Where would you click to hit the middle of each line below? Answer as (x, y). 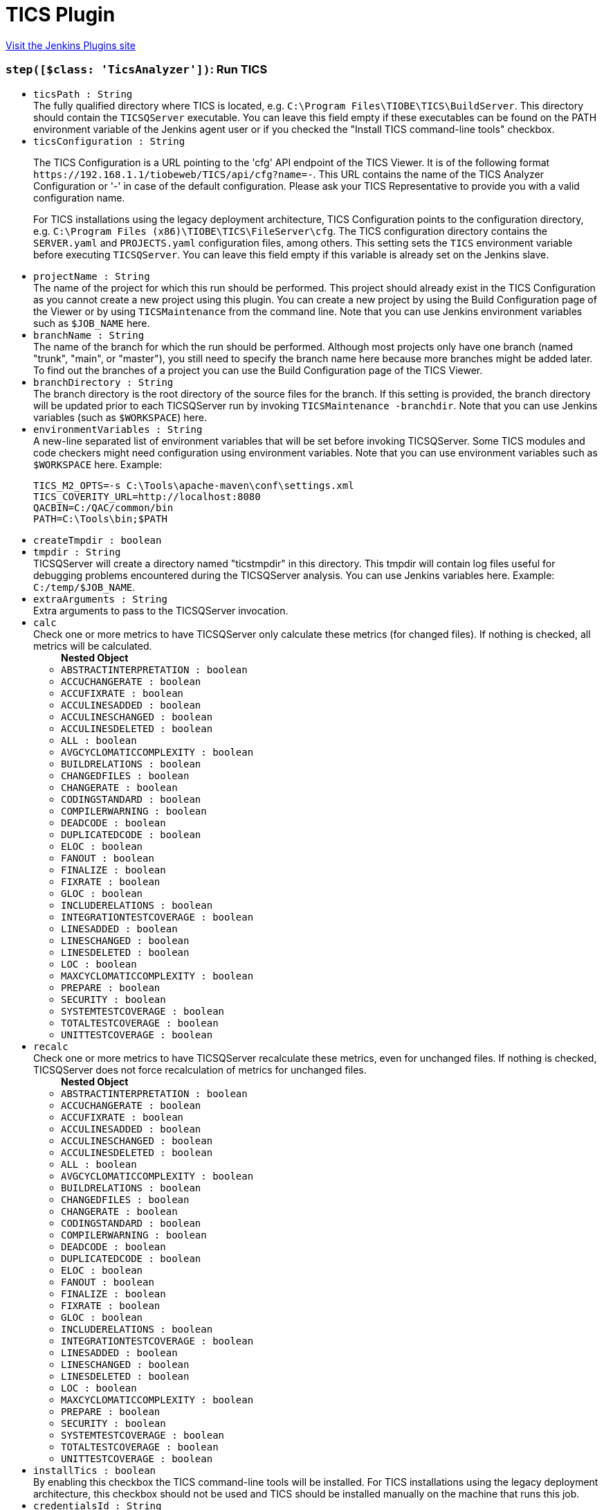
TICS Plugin (61, 15)
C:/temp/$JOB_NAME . (84, 587)
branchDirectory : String (103, 382)
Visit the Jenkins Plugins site (71, 45)
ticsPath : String (83, 94)
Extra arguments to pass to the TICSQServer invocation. (161, 610)
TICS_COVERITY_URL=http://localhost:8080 (147, 496)
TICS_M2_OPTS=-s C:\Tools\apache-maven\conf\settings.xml (194, 485)
